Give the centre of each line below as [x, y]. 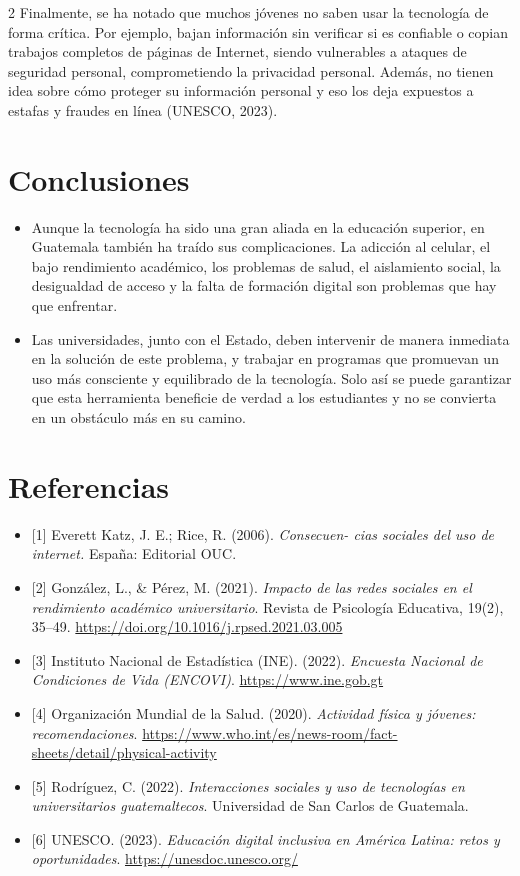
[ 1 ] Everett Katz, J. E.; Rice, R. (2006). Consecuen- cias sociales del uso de [263, 533]
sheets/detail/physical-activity [124, 752]
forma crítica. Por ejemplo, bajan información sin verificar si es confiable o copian [258, 31]
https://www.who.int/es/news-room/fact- [270, 732]
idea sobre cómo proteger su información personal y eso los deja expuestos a [241, 90]
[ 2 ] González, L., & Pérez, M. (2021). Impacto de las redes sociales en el [251, 586]
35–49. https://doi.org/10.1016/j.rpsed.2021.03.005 [187, 626]
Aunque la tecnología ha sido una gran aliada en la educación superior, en [258, 226]
